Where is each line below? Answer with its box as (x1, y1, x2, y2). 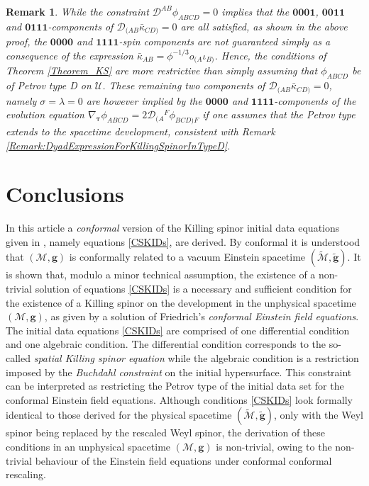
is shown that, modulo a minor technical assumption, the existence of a (6, 267, 316, 282)
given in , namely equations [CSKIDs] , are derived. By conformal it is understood (6, 234, 360, 249)
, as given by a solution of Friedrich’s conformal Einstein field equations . (44, 309, 359, 324)
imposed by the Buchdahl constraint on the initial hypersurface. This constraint (6, 364, 352, 379)
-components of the (274, 93, 356, 108)
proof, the (6, 34, 47, 49)
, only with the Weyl (273, 407, 363, 422)
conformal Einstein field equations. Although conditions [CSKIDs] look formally (6, 392, 353, 407)
